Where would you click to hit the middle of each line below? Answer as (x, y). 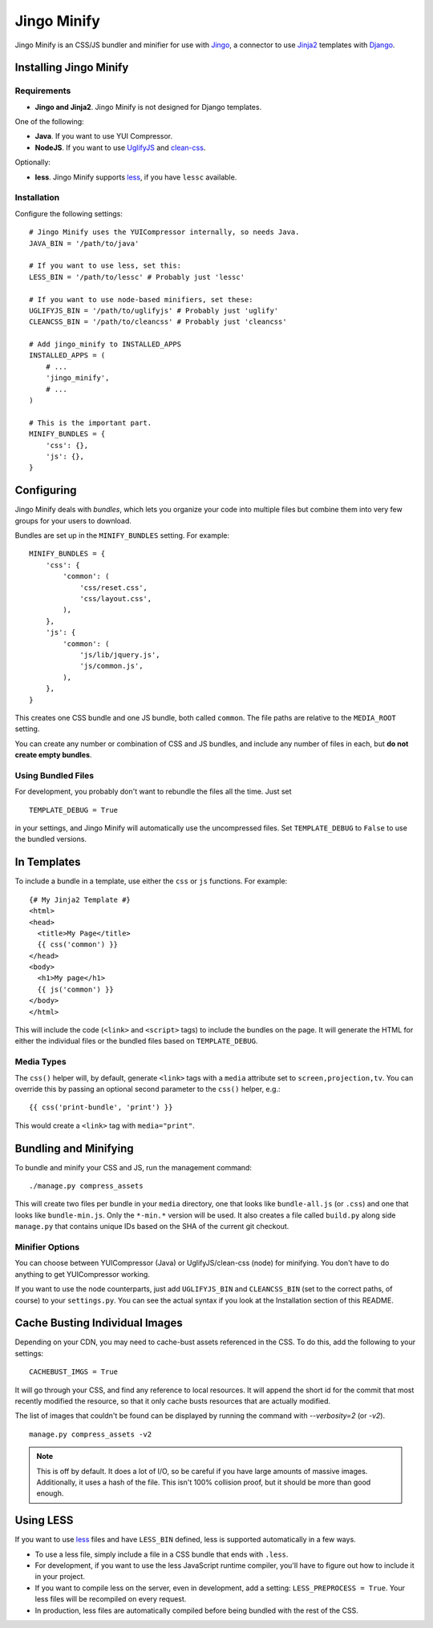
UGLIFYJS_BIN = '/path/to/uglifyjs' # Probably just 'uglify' (154, 310)
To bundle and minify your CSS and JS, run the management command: (134, 1167)
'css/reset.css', (114, 588)
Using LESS (44, 1520)
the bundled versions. (51, 839)
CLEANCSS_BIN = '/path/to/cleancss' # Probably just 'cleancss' (158, 322)
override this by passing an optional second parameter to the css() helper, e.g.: (148, 1089)
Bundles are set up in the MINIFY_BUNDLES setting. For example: (122, 535)
